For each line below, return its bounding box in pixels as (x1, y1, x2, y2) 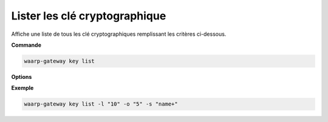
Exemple (11, 84, 34, 92)
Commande (11, 41, 42, 49)
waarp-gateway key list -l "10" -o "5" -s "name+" (24, 101, 179, 107)
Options (11, 73, 32, 80)
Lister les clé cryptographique (11, 9, 166, 22)
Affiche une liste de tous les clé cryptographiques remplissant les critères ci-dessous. (11, 30, 227, 38)
